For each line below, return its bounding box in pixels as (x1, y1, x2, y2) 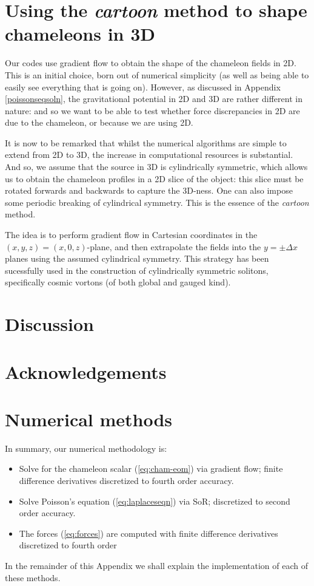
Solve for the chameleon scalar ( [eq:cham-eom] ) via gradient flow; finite (19, 462, 283, 475)
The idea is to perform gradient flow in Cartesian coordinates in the (5, 228, 258, 241)
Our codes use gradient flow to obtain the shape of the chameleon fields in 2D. (5, 56, 296, 69)
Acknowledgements (5, 359, 167, 384)
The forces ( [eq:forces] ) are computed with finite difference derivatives (19, 526, 278, 539)
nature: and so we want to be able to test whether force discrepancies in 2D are (5, 104, 300, 117)
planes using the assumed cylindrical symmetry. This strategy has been (5, 252, 269, 265)
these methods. (5, 571, 61, 584)
